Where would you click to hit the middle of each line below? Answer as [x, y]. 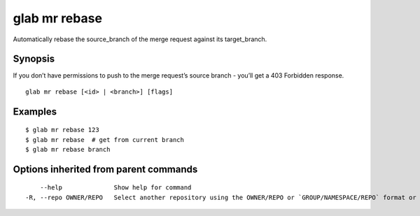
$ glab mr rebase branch [68, 150]
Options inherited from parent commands [105, 169]
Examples [35, 111]
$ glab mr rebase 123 [62, 130]
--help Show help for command [115, 188]
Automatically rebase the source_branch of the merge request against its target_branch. [140, 39]
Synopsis [34, 59]
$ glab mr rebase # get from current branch [105, 139]
